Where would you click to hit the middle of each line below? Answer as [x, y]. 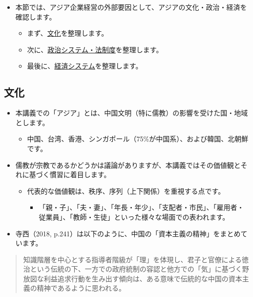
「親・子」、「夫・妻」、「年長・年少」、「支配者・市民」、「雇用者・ [141, 207]
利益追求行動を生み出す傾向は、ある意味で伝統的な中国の [136, 278]
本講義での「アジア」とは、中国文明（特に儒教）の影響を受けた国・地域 [132, 113]
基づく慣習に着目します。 [70, 174]
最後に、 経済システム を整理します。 [85, 66]
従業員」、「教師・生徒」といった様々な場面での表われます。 [134, 217]
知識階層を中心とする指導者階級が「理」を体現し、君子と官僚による [132, 259]
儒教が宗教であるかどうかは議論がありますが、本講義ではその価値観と [128, 165]
